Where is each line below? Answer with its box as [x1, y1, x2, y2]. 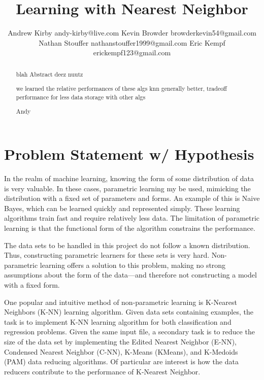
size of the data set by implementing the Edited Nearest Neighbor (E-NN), [4, 336, 237, 347]
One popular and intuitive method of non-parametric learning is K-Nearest [4, 296, 237, 307]
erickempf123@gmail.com [93, 47, 171, 58]
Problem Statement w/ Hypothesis [4, 144, 254, 164]
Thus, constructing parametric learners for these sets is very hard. [4, 250, 210, 260]
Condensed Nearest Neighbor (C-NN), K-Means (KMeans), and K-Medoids [4, 346, 238, 357]
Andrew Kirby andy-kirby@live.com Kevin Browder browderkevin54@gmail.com [8, 27, 256, 38]
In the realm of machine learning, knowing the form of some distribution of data [4, 173, 254, 184]
